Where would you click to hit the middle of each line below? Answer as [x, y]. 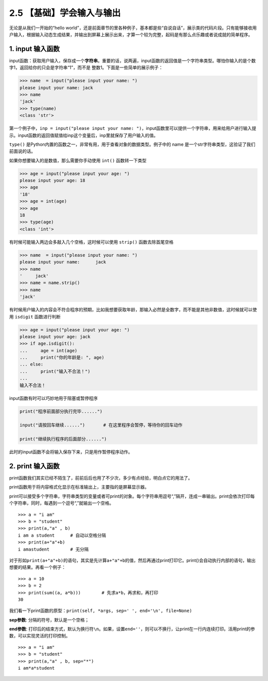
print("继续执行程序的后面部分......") [63, 439]
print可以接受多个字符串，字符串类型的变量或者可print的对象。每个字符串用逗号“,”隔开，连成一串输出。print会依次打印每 [132, 496]
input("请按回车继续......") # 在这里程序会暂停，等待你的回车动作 [101, 425]
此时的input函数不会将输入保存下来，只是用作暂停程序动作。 [71, 452]
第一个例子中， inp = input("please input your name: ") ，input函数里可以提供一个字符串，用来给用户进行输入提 [133, 128]
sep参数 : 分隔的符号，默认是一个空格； [49, 619]
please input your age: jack [55, 337]
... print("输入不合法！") [55, 371]
